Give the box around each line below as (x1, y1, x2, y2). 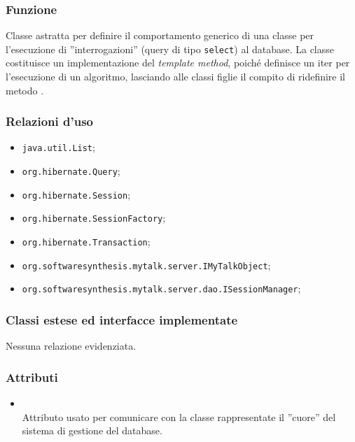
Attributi (6, 368, 58, 385)
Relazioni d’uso (6, 113, 93, 130)
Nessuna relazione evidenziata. (6, 338, 137, 353)
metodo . (6, 83, 44, 97)
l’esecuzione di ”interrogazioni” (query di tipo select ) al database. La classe (6, 41, 335, 56)
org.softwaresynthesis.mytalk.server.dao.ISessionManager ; (22, 281, 301, 296)
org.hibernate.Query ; (22, 164, 120, 178)
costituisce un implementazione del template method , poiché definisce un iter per (6, 55, 350, 70)
